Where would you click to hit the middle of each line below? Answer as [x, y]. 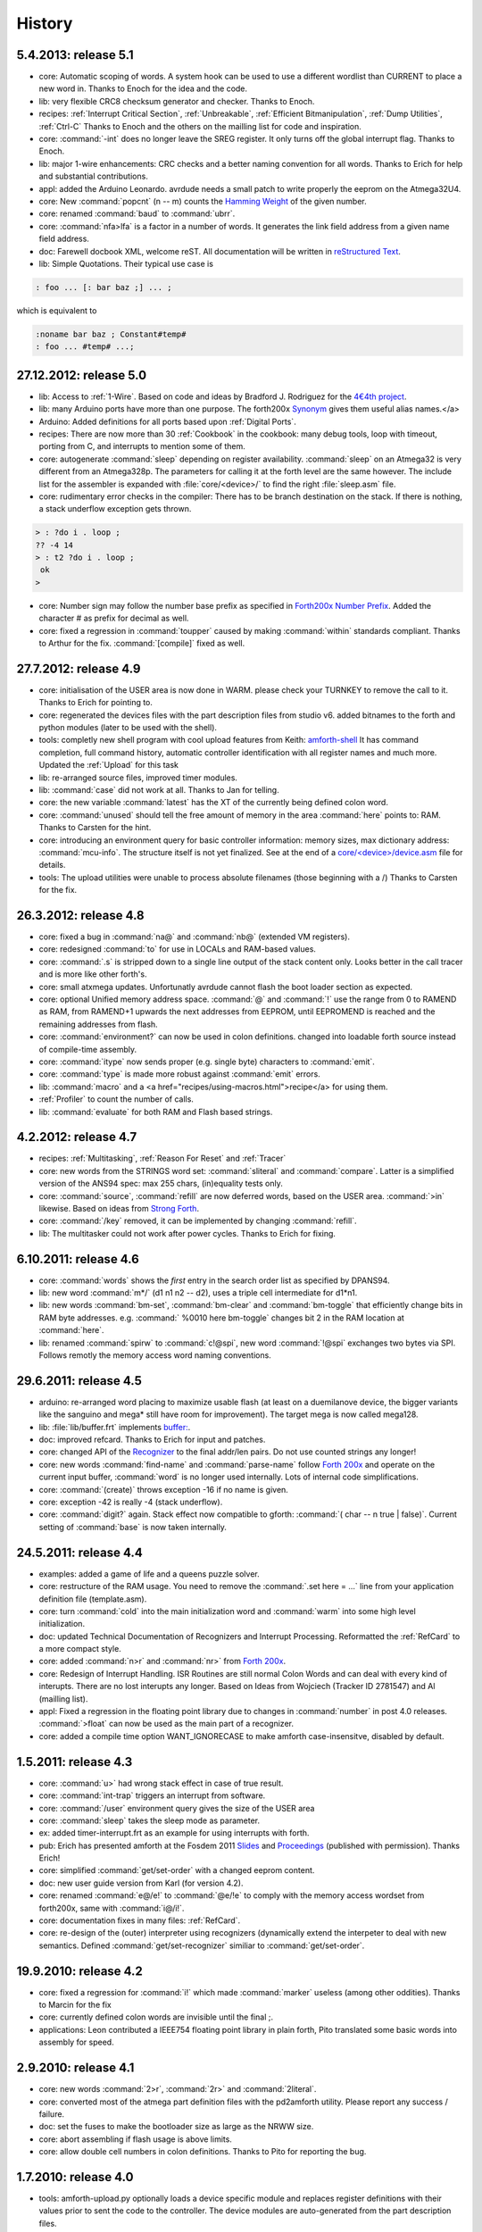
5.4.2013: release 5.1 [75, 55]
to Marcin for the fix [75, 2005]
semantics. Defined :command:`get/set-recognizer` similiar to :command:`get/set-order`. [202, 1945]
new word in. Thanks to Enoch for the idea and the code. [143, 88]
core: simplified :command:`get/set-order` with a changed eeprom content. [177, 1870]
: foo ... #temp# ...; [85, 347]
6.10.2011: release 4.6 [78, 1259]
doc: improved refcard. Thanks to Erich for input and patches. [152, 1440]
